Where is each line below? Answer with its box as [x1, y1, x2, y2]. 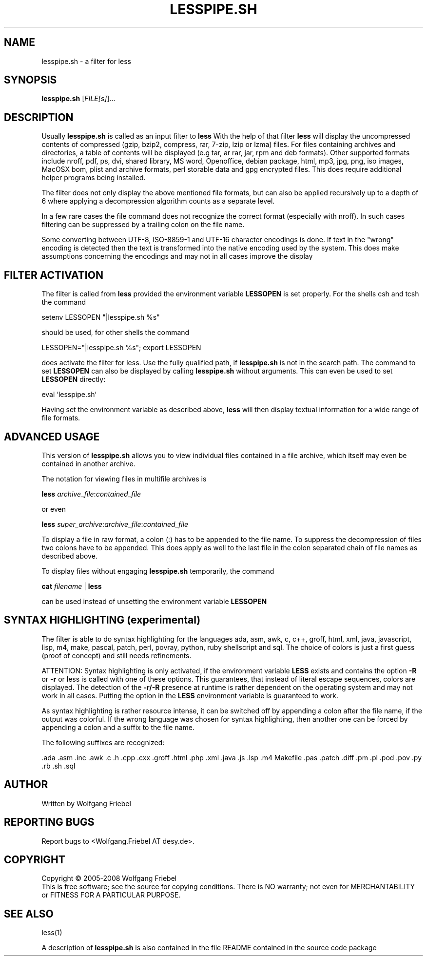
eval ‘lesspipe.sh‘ [41, 390, 97, 399]
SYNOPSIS [4, 74, 57, 86]
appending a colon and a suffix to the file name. [41, 723, 195, 731]
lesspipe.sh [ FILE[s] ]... [41, 94, 116, 103]
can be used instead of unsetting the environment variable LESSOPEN [41, 597, 267, 605]
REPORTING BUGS [4, 816, 95, 829]
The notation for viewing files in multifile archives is [41, 474, 207, 483]
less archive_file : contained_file [41, 489, 141, 498]
